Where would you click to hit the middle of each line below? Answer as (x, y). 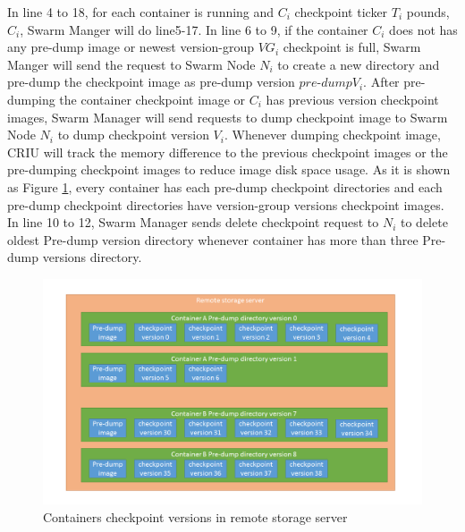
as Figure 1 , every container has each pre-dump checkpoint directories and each (225, 186)
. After (381, 82)
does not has (423, 29)
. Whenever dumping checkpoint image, (332, 135)
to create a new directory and (359, 64)
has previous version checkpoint (352, 99)
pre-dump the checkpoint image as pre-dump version (151, 82)
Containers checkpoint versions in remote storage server (195, 516)
